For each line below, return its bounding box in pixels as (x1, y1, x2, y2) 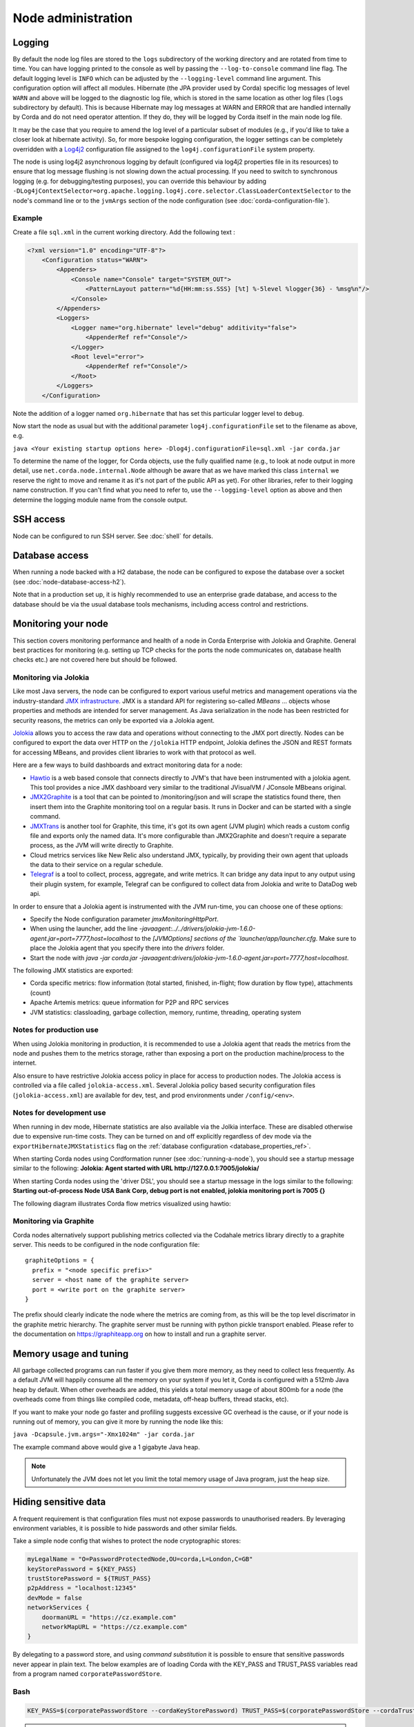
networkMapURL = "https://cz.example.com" (41, 1623, 188, 1630)
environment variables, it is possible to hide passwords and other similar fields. (12, 1524, 237, 1532)
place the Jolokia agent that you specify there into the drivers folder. (30, 944, 225, 953)
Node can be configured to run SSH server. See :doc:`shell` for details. (12, 532, 213, 540)
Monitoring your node (12, 618, 108, 630)
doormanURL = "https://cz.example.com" (41, 1613, 177, 1621)
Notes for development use (12, 1108, 106, 1118)
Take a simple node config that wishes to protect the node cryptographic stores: (12, 1537, 241, 1545)
